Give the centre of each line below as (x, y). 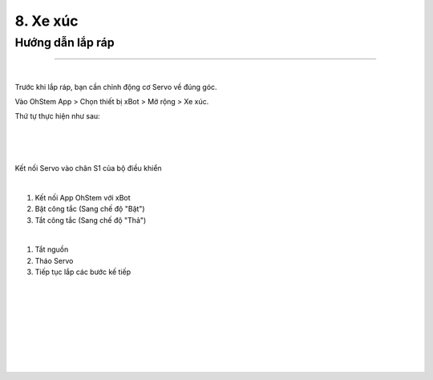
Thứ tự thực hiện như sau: (57, 116)
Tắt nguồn (52, 249)
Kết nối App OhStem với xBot (83, 197)
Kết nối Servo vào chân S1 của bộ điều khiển (88, 168)
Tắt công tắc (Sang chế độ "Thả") (91, 220)
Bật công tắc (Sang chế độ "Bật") (90, 209)
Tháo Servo (54, 261)
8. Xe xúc (47, 21)
